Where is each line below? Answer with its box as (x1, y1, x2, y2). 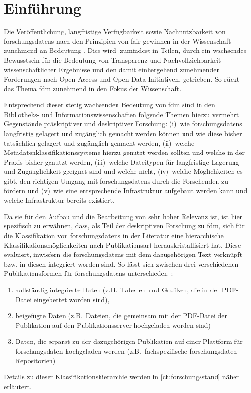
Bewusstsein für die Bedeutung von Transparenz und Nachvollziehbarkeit (4, 54, 221, 65)
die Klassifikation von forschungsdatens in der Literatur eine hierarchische (4, 230, 224, 240)
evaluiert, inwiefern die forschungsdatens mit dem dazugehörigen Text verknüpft (4, 249, 242, 259)
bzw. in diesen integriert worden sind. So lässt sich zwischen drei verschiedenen (4, 258, 239, 269)
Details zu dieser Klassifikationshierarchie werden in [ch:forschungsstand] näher (4, 372, 239, 382)
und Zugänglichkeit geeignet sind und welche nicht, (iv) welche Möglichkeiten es (4, 166, 243, 176)
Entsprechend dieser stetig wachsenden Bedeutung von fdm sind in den (4, 100, 215, 110)
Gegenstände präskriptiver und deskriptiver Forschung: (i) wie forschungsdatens (4, 119, 242, 129)
